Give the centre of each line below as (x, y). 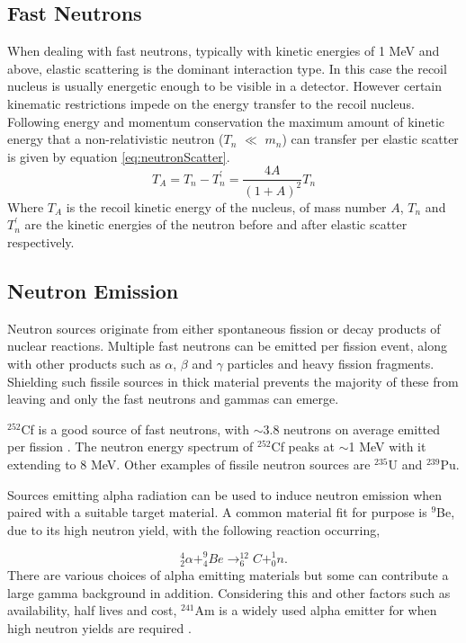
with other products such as (84, 363)
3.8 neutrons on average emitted (352, 429)
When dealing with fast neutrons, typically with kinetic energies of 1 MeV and (224, 51)
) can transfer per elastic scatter (370, 139)
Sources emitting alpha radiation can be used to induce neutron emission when (225, 494)
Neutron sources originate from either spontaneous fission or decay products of (224, 328)
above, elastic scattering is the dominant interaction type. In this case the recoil (227, 68)
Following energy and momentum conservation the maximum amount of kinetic (226, 121)
